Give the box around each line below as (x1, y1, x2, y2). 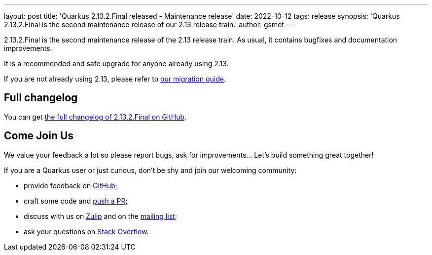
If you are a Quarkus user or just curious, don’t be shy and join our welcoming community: (4, 166, 297, 174)
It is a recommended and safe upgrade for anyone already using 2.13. (4, 59, 229, 68)
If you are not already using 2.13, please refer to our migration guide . (4, 75, 226, 83)
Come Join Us (4, 129, 74, 142)
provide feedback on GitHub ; (24, 181, 118, 190)
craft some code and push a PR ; (24, 196, 128, 205)
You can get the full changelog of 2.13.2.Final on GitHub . (4, 112, 187, 121)
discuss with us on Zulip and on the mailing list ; (24, 212, 177, 220)
